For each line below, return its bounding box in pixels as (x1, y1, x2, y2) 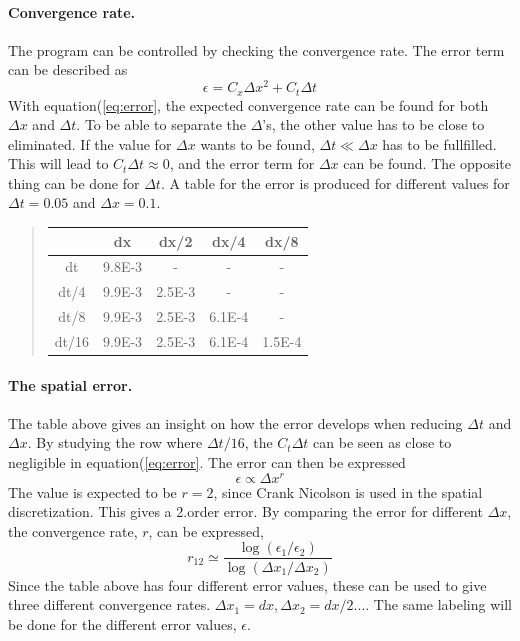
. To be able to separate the (76, 114, 246, 135)
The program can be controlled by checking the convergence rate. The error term (8, 39, 505, 60)
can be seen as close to (313, 432, 452, 453)
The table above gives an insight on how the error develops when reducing (8, 412, 463, 433)
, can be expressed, (148, 520, 264, 541)
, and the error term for (169, 153, 315, 174)
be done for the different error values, (8, 613, 237, 634)
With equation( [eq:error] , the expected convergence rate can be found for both (8, 94, 489, 115)
